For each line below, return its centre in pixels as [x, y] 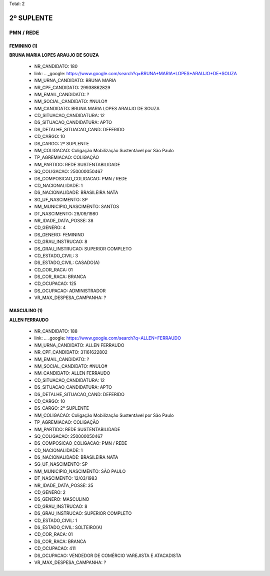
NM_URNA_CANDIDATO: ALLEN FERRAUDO [79, 345]
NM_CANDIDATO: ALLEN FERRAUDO [72, 373]
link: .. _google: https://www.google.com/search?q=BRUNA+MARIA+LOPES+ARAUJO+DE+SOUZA [135, 73]
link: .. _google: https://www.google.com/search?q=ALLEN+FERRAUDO [107, 338]
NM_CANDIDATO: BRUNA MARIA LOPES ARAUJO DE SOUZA [97, 108]
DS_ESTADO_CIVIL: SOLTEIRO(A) [68, 527]
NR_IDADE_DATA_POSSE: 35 [64, 485]
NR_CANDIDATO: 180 [56, 66]
